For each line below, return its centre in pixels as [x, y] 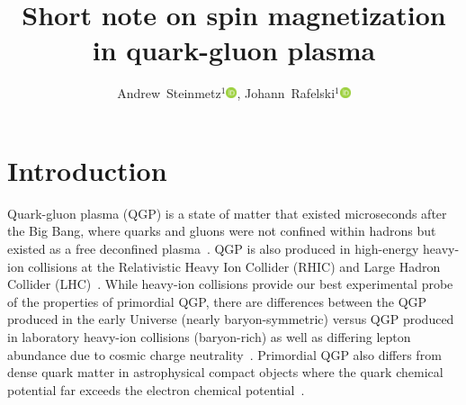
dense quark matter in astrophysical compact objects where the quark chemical [225, 372]
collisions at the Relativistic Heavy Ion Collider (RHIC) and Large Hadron [234, 266]
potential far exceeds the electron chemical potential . [156, 389]
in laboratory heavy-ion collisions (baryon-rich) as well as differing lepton [209, 337]
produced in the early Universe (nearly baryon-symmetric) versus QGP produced [231, 319]
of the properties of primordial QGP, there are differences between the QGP [217, 301]
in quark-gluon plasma [234, 50]
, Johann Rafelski [286, 93]
